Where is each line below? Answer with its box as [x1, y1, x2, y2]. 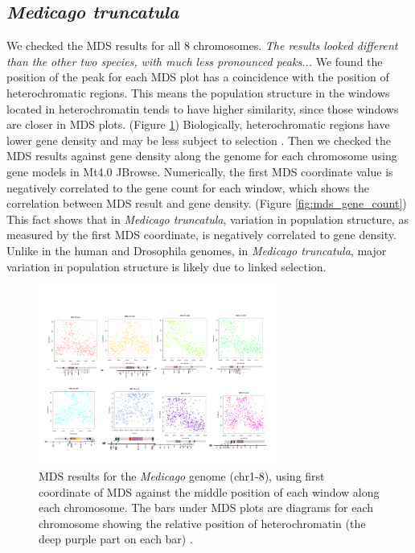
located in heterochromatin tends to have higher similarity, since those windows [6, 100, 399, 117]
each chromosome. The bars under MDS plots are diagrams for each [39, 499, 374, 516]
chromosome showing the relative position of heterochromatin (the [39, 514, 366, 531]
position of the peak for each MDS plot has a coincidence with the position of [6, 68, 389, 85]
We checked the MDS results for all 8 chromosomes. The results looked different [6, 37, 398, 54]
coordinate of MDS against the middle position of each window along [39, 483, 380, 500]
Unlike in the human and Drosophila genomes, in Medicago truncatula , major [6, 241, 387, 258]
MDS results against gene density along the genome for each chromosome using [6, 147, 397, 164]
